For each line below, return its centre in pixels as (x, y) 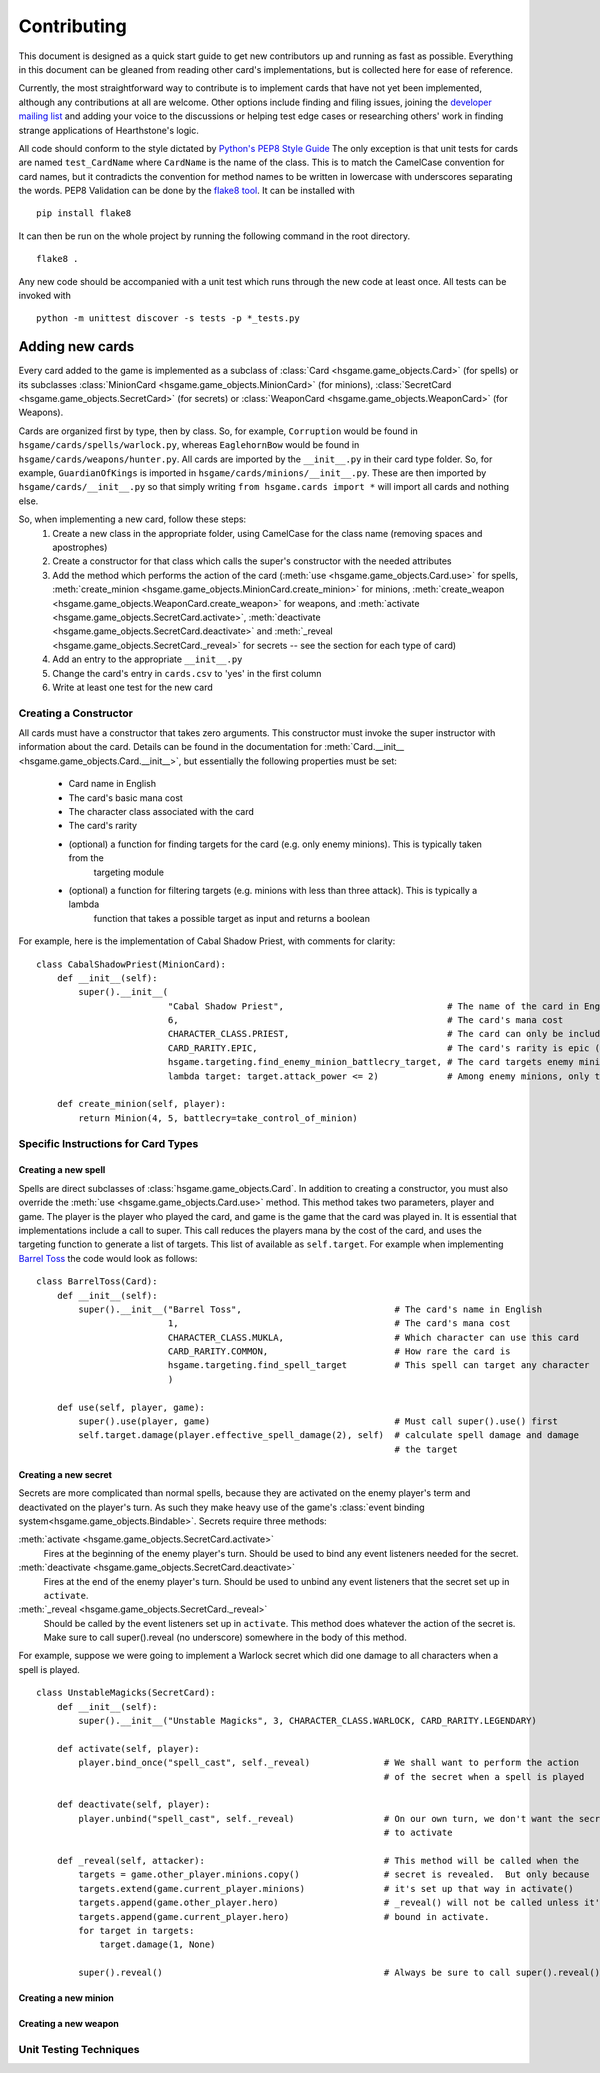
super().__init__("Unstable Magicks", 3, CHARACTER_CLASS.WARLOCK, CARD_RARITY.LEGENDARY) (307, 1721)
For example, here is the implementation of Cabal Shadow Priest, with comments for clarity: (207, 941)
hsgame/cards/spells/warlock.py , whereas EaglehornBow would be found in (189, 445)
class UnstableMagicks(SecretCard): (126, 1693)
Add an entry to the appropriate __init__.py (147, 659)
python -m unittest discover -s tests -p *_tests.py (168, 318)
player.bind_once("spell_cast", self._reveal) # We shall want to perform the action (329, 1763)
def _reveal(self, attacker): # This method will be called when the (318, 1860)
